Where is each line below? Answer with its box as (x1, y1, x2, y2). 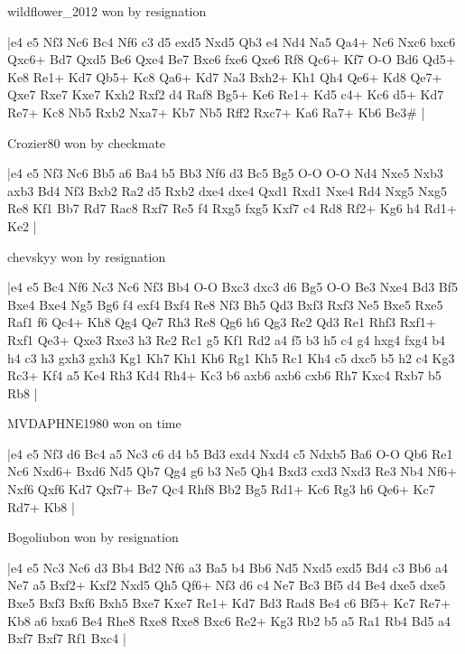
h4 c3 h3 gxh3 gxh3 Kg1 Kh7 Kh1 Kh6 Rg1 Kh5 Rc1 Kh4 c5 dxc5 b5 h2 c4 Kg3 (7, 348, 455, 367)
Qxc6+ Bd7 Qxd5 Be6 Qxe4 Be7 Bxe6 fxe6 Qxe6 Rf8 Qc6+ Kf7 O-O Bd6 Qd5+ (7, 50, 456, 69)
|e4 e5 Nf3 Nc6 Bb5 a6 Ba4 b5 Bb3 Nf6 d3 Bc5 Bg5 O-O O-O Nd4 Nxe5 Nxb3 (7, 163, 443, 182)
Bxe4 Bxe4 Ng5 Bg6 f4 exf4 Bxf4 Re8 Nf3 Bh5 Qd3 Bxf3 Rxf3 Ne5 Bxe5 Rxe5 (7, 294, 443, 313)
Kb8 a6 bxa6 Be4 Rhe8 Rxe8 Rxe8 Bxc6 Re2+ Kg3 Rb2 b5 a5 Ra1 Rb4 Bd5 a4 (7, 611, 451, 630)
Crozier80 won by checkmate (7, 133, 166, 152)
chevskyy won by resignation (7, 247, 166, 266)
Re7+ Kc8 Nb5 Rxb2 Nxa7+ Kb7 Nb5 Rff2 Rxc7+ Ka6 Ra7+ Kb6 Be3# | (7, 102, 425, 121)
